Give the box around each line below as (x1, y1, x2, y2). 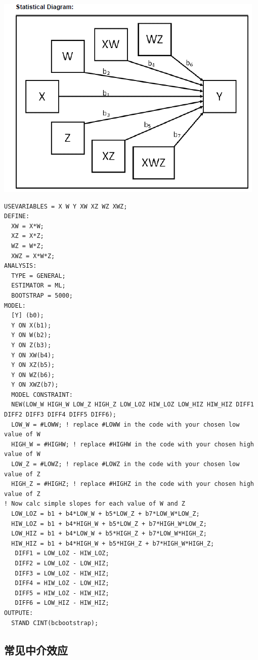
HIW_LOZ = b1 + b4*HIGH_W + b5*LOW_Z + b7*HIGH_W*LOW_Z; (11, 520, 207, 527)
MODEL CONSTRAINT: (11, 391, 73, 398)
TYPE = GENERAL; (11, 272, 66, 279)
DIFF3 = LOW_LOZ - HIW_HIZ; (15, 569, 109, 577)
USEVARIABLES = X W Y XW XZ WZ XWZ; (4, 202, 127, 210)
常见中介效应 (4, 642, 68, 657)
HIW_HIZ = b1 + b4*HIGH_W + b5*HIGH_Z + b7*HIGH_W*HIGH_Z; (11, 540, 214, 547)
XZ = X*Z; (11, 232, 44, 240)
